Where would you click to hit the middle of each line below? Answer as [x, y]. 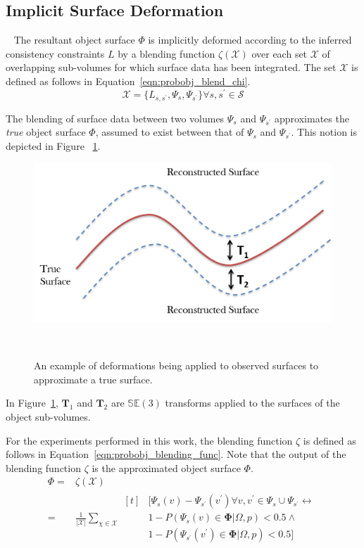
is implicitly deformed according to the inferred [250, 40]
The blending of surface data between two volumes [115, 118]
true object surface [46, 132]
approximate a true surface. [93, 379]
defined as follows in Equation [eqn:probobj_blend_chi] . [128, 81]
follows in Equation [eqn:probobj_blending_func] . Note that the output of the [176, 454]
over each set [280, 53]
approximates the [312, 118]
